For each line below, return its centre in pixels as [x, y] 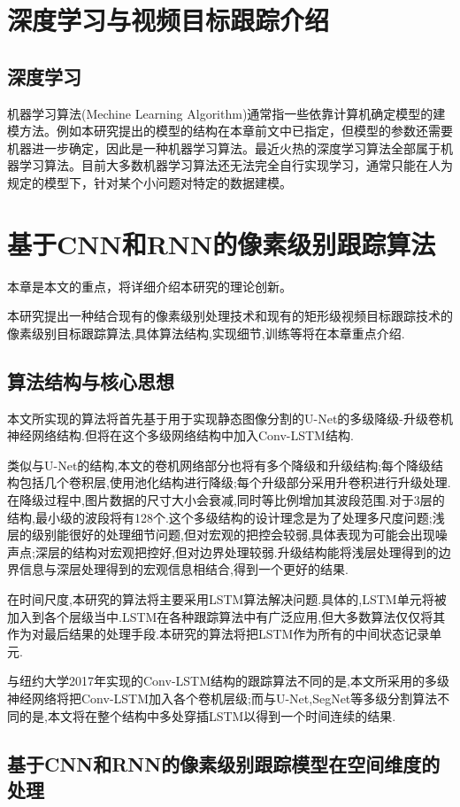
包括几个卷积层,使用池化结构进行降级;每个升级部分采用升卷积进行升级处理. [235, 482]
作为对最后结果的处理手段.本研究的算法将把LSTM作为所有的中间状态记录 [218, 634]
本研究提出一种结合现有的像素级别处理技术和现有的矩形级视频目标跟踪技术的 [230, 316]
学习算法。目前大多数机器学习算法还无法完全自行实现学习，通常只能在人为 [236, 165]
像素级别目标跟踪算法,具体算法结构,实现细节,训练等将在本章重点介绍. [206, 333]
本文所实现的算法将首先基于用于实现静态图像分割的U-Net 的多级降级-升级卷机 [230, 418]
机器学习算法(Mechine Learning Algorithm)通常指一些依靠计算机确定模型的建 [226, 113]
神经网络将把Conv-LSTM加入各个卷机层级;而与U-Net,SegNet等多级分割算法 [222, 698]
